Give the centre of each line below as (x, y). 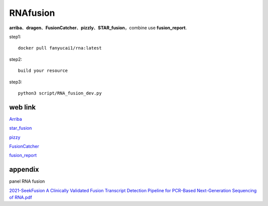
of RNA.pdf (21, 198)
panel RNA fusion (27, 181)
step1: (15, 37)
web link (22, 107)
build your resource (43, 71)
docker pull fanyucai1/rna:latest (60, 48)
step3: (16, 82)
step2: (16, 59)
